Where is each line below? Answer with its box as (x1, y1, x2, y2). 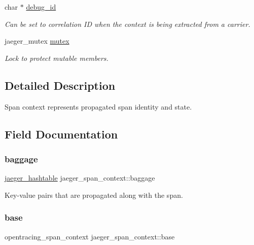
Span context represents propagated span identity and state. (5, 101, 192, 112)
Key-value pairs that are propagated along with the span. (5, 189, 183, 200)
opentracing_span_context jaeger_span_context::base (5, 231, 175, 241)
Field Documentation (5, 126, 118, 142)
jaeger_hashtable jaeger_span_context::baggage (5, 172, 155, 183)
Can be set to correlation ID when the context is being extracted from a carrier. (5, 18, 250, 29)
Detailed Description (5, 77, 116, 93)
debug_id (26, 2, 56, 12)
